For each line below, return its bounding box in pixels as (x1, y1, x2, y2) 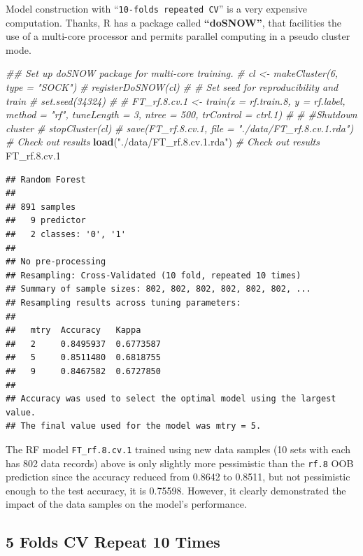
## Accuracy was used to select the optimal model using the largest (6, 394, 336, 404)
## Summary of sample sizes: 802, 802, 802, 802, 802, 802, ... (6, 284, 311, 294)
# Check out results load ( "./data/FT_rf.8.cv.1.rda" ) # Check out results (6, 134, 320, 149)
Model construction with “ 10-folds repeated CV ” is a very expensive (6, 1, 307, 15)
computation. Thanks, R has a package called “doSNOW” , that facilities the (6, 15, 341, 29)
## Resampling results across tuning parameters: (6, 297, 241, 308)
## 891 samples (6, 201, 76, 212)
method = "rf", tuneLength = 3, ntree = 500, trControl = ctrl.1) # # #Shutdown (6, 107, 357, 122)
